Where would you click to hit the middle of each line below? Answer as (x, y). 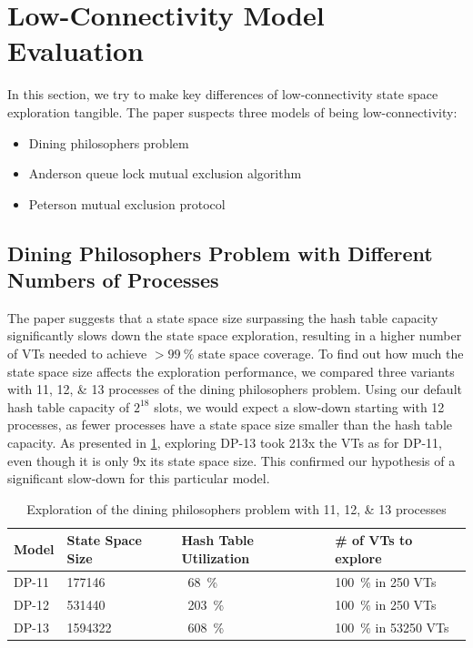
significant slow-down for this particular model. (139, 478)
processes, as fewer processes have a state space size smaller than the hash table (230, 425)
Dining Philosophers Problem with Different (220, 253)
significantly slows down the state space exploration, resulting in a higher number (235, 335)
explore (358, 558)
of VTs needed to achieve (77, 354)
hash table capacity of (69, 406)
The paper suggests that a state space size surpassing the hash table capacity (223, 317)
